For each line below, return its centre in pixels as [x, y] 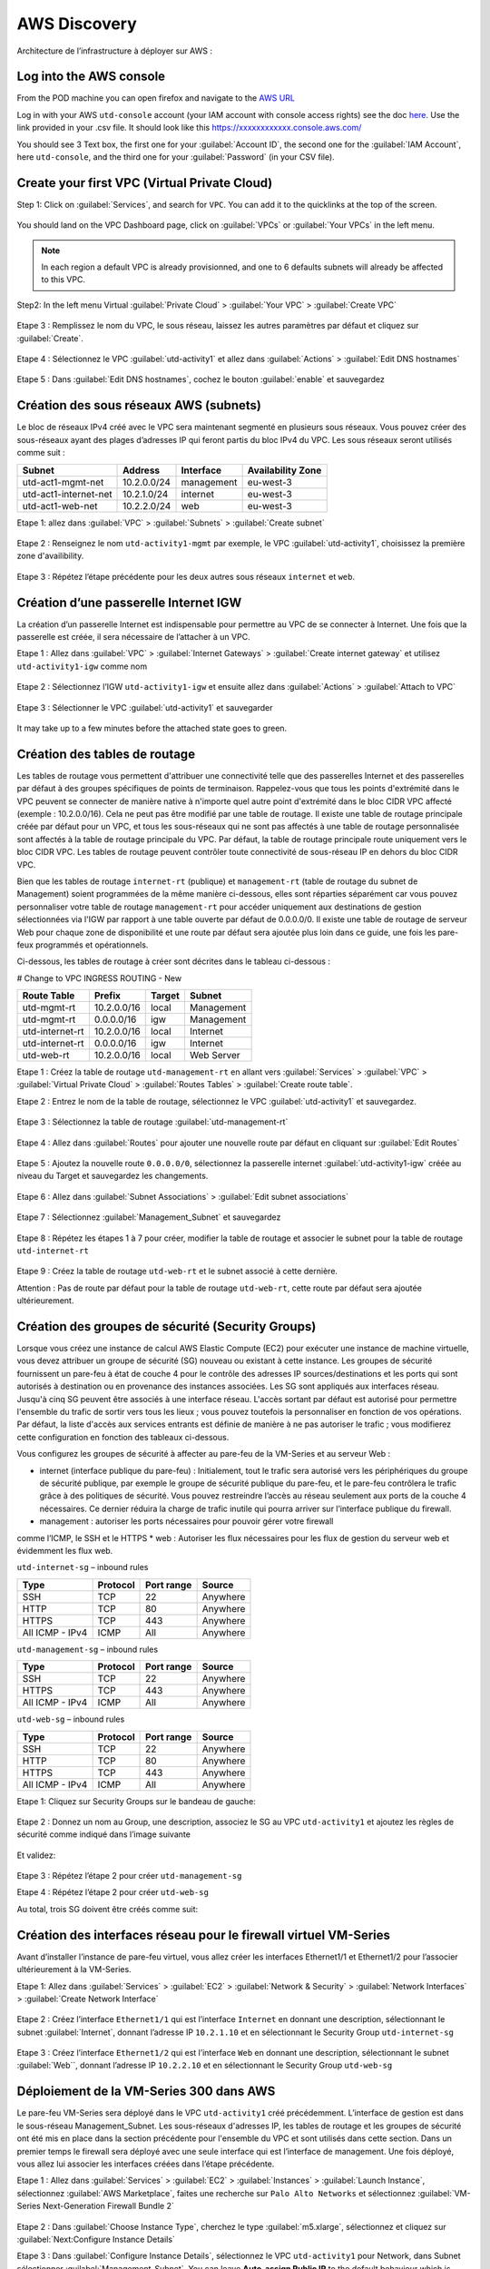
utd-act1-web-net [60, 506]
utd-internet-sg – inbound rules [83, 1567]
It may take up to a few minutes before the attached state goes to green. [152, 728]
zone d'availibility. [50, 556]
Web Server [215, 1056]
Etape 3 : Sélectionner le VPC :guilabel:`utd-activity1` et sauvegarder [145, 707]
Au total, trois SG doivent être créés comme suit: [108, 1909]
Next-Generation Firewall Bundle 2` [108, 2206]
